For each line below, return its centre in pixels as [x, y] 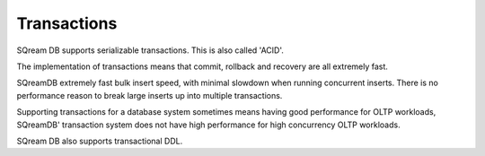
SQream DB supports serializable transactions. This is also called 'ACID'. [150, 50]
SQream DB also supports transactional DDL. [100, 141]
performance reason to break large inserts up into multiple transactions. [150, 95]
